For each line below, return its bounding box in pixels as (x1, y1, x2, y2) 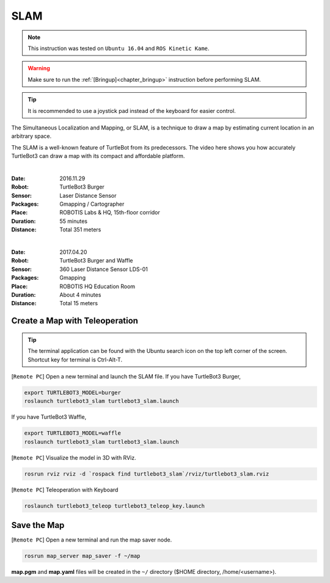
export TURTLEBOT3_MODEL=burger (24, 389, 122, 396)
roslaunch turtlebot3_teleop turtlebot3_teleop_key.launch (24, 502, 205, 509)
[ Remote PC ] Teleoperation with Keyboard (11, 486, 119, 493)
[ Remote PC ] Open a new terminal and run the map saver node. (11, 536, 172, 543)
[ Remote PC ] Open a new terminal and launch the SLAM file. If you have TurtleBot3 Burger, (11, 372, 241, 380)
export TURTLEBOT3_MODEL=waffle (24, 430, 122, 436)
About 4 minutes (59, 291, 101, 299)
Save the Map (11, 520, 65, 530)
